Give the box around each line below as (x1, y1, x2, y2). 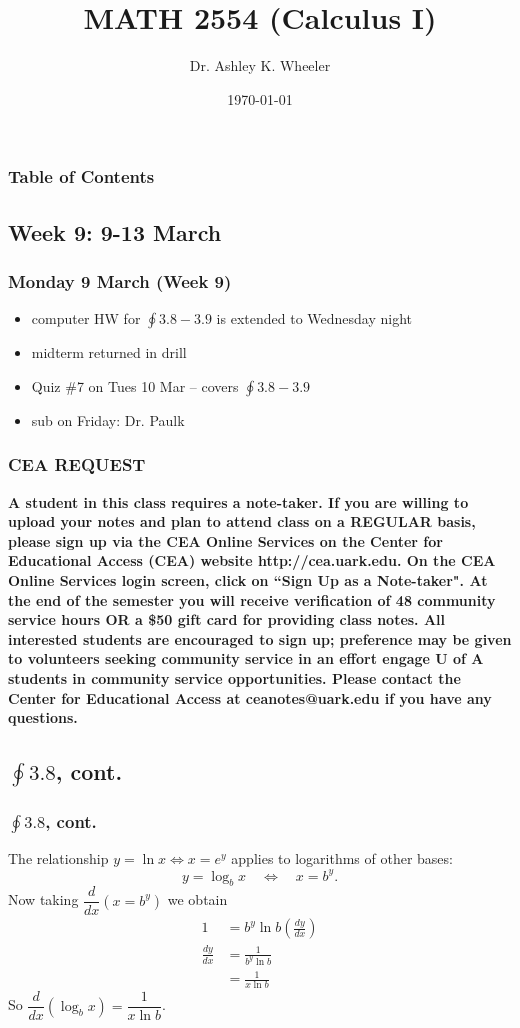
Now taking (8, 889, 79, 910)
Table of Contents (8, 164, 155, 189)
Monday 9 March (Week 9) (8, 268, 232, 293)
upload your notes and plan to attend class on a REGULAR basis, (8, 511, 476, 532)
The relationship (8, 848, 109, 869)
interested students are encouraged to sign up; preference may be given (8, 628, 512, 649)
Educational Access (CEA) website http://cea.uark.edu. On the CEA (8, 550, 496, 571)
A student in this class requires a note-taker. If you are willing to (8, 491, 469, 512)
